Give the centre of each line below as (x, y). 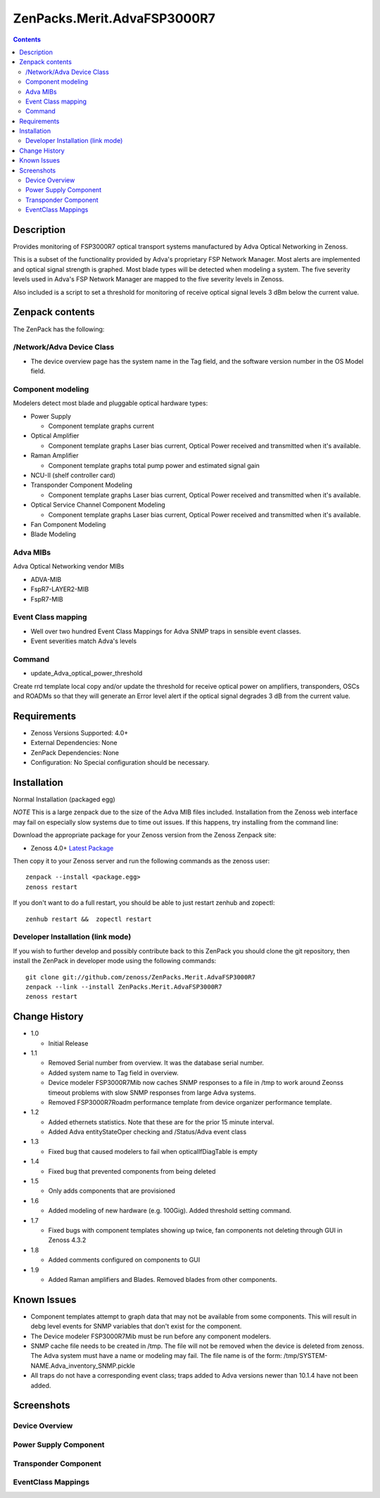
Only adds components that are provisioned (112, 1191)
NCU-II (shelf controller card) (73, 475)
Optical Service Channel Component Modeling (98, 505)
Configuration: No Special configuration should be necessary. (120, 763)
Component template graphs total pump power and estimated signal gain (154, 465)
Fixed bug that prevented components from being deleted (132, 1171)
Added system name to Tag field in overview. (113, 1072)
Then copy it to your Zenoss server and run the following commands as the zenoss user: (141, 861)
